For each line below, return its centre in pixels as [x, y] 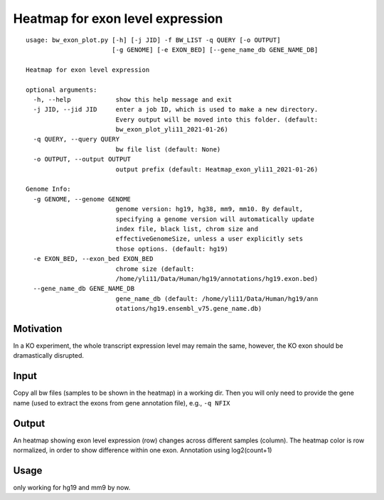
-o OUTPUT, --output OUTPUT [82, 159]
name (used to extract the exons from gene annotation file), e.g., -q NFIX [122, 403]
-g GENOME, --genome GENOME [82, 199]
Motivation [38, 328]
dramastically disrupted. [49, 356]
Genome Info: [48, 189]
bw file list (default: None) [168, 149]
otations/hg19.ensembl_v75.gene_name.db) [189, 309]
